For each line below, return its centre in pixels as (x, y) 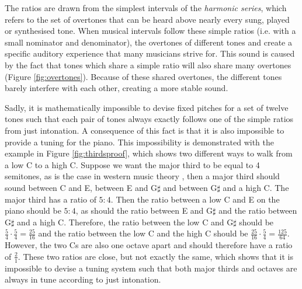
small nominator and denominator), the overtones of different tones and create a (148, 42)
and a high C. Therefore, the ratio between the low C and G (125, 222)
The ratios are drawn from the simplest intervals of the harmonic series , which (146, 8)
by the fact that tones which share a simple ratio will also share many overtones (148, 65)
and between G (190, 187)
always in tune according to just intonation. (83, 279)
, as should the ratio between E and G (144, 210)
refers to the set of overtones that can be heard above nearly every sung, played (147, 19)
